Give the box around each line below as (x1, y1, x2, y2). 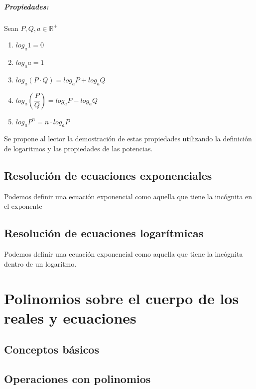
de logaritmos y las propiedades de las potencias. (4, 143, 153, 153)
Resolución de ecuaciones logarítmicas (4, 225, 204, 241)
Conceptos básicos (4, 342, 99, 357)
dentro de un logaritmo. (4, 258, 77, 269)
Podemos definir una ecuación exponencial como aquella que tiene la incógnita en (4, 191, 253, 201)
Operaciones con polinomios (4, 371, 151, 387)
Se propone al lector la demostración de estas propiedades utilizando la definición (4, 133, 252, 144)
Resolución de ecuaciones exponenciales (4, 167, 212, 183)
